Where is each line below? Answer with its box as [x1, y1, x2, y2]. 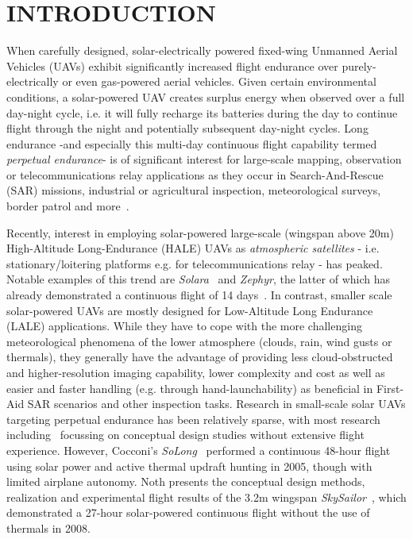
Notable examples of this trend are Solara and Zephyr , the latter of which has [6, 271, 391, 287]
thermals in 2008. [6, 519, 91, 536]
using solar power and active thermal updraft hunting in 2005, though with [6, 457, 372, 474]
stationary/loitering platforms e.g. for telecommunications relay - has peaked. [6, 255, 383, 271]
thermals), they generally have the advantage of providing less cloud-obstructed [6, 348, 393, 365]
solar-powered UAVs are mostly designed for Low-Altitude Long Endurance [6, 302, 373, 318]
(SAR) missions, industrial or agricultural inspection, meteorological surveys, [6, 182, 381, 198]
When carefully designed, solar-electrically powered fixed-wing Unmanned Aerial [6, 42, 398, 59]
